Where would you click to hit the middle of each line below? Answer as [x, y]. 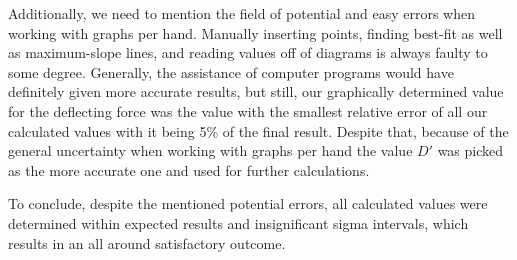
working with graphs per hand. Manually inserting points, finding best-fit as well [255, 32]
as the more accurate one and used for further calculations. [189, 169]
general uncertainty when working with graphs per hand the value [210, 150]
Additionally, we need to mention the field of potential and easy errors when [241, 13]
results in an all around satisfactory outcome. [147, 242]
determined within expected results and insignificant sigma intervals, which [238, 222]
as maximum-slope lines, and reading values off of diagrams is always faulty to [248, 52]
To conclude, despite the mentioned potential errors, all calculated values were [248, 203]
